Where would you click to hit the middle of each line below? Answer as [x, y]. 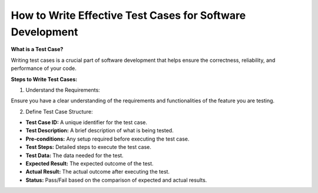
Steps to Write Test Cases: [44, 79]
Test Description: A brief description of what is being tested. [100, 131]
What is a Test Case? [37, 49]
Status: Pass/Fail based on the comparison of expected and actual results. [116, 180]
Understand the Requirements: [63, 90]
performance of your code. [44, 68]
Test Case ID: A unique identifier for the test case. [86, 122]
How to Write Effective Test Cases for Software [128, 15]
